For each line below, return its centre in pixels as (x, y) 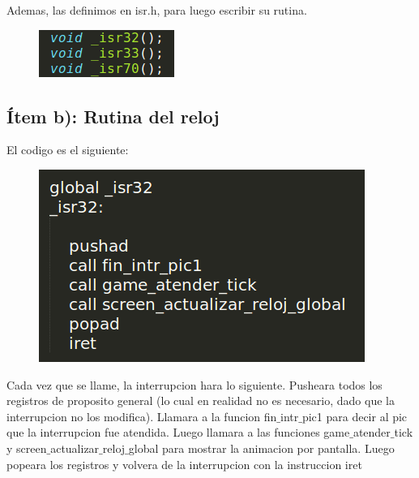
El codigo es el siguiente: (68, 150)
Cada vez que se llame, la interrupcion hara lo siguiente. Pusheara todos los (195, 384)
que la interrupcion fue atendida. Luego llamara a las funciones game (178, 432)
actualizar (75, 448)
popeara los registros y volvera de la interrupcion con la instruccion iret (184, 464)
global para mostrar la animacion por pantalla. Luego (261, 448)
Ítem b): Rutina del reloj (113, 116)
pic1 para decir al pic (355, 416)
